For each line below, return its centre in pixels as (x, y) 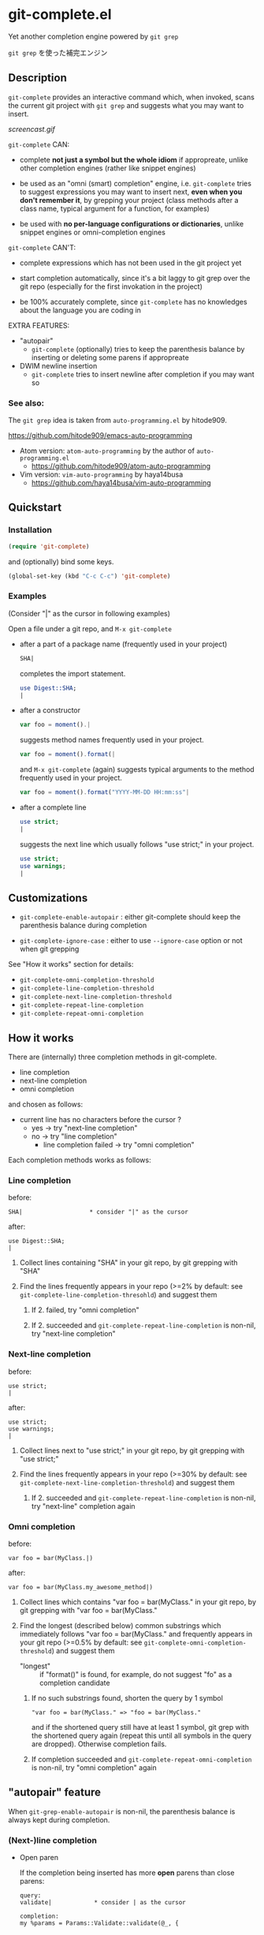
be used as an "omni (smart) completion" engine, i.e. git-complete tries (136, 183)
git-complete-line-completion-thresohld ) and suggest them (118, 1295)
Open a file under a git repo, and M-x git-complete (90, 628)
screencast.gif (32, 129)
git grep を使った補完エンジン (58, 52)
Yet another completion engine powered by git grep (93, 36)
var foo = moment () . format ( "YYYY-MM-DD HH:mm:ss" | (104, 792)
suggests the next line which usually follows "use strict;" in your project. (137, 844)
